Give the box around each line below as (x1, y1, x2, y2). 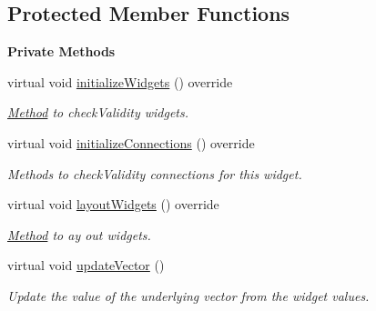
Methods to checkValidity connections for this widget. (7, 164, 302, 183)
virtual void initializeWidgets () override (7, 72, 233, 91)
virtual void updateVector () (7, 256, 165, 275)
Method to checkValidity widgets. (7, 103, 189, 122)
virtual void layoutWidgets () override (7, 195, 219, 214)
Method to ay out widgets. (7, 225, 151, 244)
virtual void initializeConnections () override (7, 133, 255, 152)
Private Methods (7, 42, 116, 61)
